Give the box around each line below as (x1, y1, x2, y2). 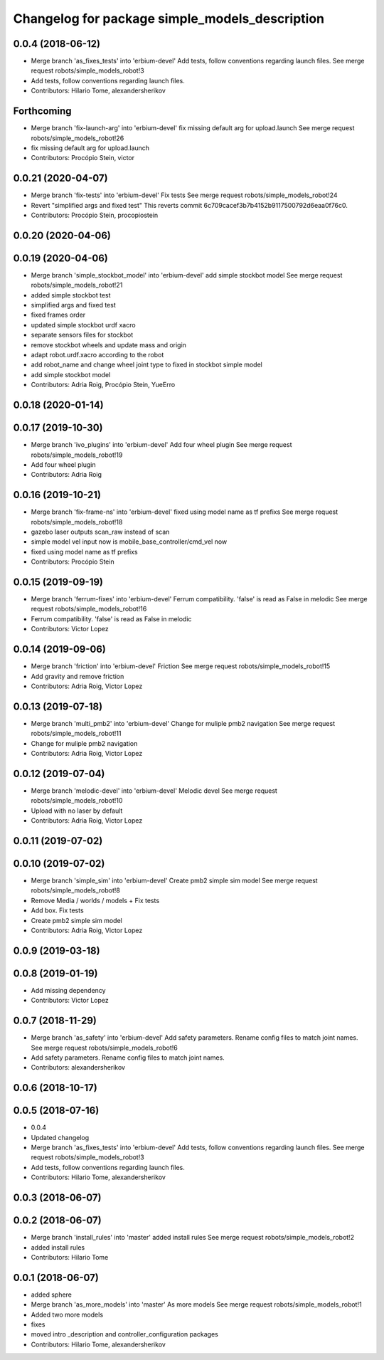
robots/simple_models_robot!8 (31, 886, 120, 895)
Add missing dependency (31, 986, 106, 994)
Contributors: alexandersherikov (31, 1063, 126, 1072)
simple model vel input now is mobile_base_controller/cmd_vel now (31, 537, 228, 546)
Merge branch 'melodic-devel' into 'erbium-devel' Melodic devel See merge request (31, 786, 277, 795)
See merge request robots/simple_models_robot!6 (31, 1043, 178, 1052)
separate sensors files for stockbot (31, 331, 134, 339)
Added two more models (31, 1310, 103, 1319)
